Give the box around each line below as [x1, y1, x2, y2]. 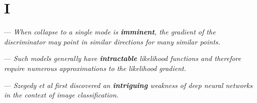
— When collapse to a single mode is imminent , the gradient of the [4, 26, 216, 37]
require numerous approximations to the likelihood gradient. [4, 62, 187, 73]
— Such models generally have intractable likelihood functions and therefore [4, 53, 241, 63]
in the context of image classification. [4, 89, 119, 100]
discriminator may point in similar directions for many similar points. [4, 36, 220, 46]
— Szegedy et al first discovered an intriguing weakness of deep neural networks [4, 79, 252, 90]
